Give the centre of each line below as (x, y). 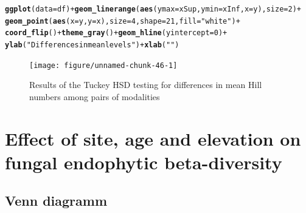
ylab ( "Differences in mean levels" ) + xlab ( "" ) (92, 45)
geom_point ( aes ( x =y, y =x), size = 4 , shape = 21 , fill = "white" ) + (123, 21)
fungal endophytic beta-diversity (144, 162)
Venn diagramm (56, 201)
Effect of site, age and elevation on (153, 138)
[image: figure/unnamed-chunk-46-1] (103, 65)
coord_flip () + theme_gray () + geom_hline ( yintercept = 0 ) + (116, 33)
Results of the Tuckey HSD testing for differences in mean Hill (146, 85)
